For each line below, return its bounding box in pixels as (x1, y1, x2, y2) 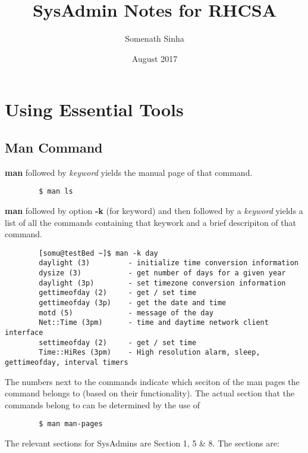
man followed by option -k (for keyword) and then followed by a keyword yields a (5, 204, 303, 216)
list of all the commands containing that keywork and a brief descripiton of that (5, 216, 296, 228)
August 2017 (131, 52, 178, 64)
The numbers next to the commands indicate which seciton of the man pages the (5, 375, 300, 387)
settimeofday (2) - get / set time (39, 338, 197, 347)
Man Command (5, 138, 103, 156)
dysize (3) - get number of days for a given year (39, 269, 286, 278)
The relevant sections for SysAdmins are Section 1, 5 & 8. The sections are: (5, 437, 279, 449)
